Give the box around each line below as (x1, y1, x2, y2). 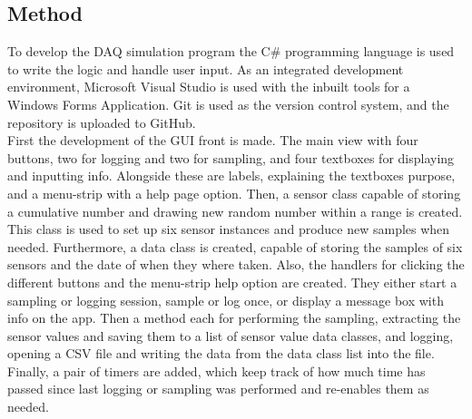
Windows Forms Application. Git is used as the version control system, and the (7, 94, 449, 113)
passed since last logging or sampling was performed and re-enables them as (7, 379, 429, 398)
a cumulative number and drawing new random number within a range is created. (7, 201, 463, 220)
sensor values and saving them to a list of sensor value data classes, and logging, (7, 326, 454, 345)
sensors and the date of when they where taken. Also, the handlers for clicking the (7, 255, 465, 274)
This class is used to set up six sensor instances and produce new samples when (7, 219, 450, 239)
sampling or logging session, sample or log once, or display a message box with (7, 290, 444, 309)
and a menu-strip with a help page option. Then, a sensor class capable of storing (7, 183, 461, 202)
